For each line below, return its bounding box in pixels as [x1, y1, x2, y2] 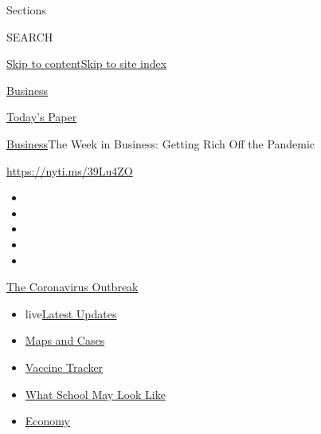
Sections [6, 2, 46, 18]
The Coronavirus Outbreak [6, 278, 139, 295]
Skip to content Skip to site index [6, 55, 167, 72]
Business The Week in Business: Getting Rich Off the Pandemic [6, 135, 315, 152]
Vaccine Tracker [25, 358, 104, 375]
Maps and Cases [25, 332, 105, 349]
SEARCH [6, 28, 53, 45]
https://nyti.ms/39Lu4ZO [6, 162, 133, 179]
